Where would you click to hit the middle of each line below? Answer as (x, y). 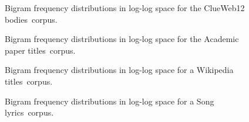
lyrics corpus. (29, 112)
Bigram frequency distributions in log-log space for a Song (110, 101)
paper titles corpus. (40, 50)
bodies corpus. (31, 19)
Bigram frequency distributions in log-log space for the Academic (122, 39)
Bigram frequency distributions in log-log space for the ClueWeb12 (125, 8)
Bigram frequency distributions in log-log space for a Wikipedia (119, 70)
